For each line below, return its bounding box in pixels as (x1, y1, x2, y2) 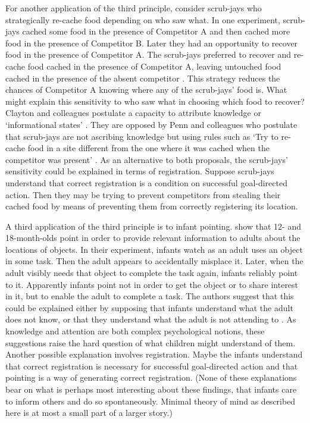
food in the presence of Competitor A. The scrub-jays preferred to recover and (5, 48, 292, 61)
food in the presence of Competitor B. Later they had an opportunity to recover (5, 36, 298, 49)
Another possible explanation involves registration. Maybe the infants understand (5, 348, 303, 361)
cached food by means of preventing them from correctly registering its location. (5, 200, 298, 212)
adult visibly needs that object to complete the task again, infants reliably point (5, 267, 298, 279)
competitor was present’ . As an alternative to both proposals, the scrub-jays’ (5, 153, 288, 165)
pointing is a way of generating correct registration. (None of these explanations (5, 371, 297, 384)
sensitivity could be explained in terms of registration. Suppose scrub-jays (5, 165, 274, 177)
